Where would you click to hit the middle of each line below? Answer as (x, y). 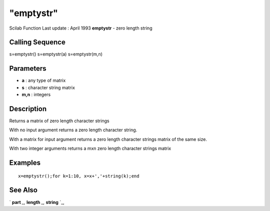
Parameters (28, 68)
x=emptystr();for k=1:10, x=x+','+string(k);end (79, 176)
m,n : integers (36, 95)
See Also (23, 190)
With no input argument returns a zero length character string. (73, 130)
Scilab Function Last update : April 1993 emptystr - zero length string (81, 28)
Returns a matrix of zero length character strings (59, 121)
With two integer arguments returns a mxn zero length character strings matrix (90, 148)
